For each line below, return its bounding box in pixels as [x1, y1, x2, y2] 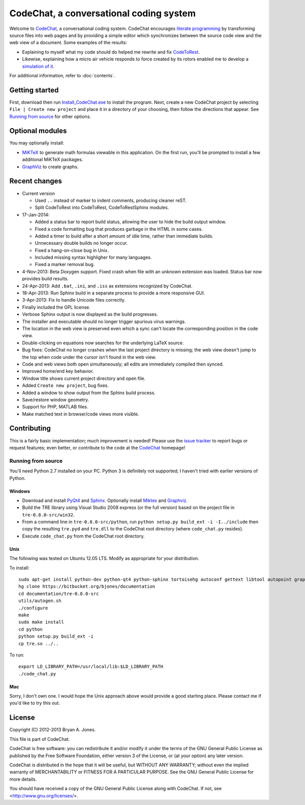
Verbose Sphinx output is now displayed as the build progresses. [22, 311, 158, 317]
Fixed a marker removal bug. [35, 261, 95, 267]
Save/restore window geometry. [22, 397, 89, 403]
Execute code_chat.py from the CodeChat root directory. [22, 533, 145, 539]
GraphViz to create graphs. [22, 163, 79, 170]
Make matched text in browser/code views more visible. [22, 411, 139, 417]
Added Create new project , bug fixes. [22, 382, 109, 389]
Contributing [9, 424, 51, 433]
